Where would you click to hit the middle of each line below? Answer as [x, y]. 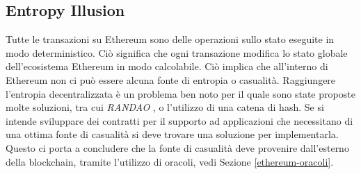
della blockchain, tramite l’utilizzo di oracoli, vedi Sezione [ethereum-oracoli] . [170, 161]
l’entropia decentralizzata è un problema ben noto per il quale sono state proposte [180, 93]
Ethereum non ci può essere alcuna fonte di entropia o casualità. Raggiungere [171, 79]
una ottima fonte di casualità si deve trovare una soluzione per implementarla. [172, 134]
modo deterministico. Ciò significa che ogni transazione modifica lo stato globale [177, 52]
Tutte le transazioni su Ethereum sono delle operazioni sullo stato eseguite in [170, 39]
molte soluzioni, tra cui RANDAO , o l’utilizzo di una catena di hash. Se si [165, 107]
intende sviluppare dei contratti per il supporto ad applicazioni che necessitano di [179, 120]
